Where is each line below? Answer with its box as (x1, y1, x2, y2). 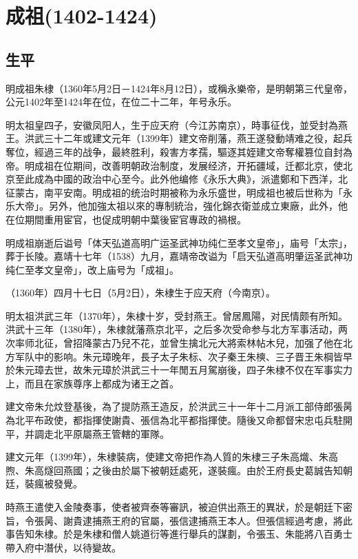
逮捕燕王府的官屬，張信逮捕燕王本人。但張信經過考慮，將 (82, 513, 343, 527)
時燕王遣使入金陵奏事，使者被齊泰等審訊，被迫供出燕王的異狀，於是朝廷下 (6, 500, 343, 514)
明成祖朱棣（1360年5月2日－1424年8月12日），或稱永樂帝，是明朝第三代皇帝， (6, 81, 352, 95)
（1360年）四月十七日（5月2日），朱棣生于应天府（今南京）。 (6, 285, 275, 300)
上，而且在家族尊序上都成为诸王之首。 (6, 376, 179, 390)
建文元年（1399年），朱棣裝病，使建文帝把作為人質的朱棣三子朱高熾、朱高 (6, 449, 338, 464)
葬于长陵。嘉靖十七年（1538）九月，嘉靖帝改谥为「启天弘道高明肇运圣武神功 (6, 249, 352, 263)
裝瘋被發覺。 (24, 476, 83, 491)
